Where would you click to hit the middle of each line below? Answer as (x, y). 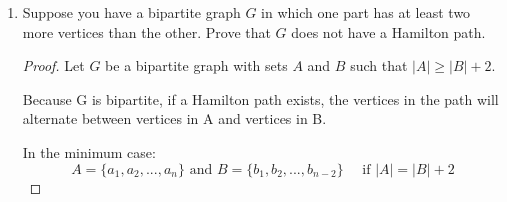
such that (379, 65)
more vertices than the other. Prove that (146, 31)
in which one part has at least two (366, 12)
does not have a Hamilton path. (388, 31)
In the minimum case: (89, 151)
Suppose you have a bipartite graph (131, 12)
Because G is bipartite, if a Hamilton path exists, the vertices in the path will (260, 98)
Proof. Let (53, 65)
